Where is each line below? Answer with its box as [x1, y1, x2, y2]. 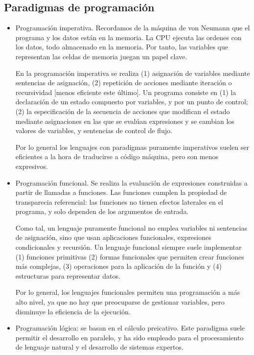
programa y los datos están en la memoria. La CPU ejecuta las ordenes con [15, 32, 242, 42]
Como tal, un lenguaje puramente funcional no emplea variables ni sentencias [15, 222, 247, 233]
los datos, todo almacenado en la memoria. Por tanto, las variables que [15, 42, 229, 52]
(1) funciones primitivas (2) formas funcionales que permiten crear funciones [15, 251, 244, 261]
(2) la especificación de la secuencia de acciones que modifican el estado [15, 106, 230, 116]
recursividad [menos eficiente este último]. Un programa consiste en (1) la [15, 87, 236, 97]
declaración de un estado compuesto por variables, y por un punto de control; [15, 96, 248, 107]
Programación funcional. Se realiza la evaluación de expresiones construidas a [15, 177, 248, 188]
